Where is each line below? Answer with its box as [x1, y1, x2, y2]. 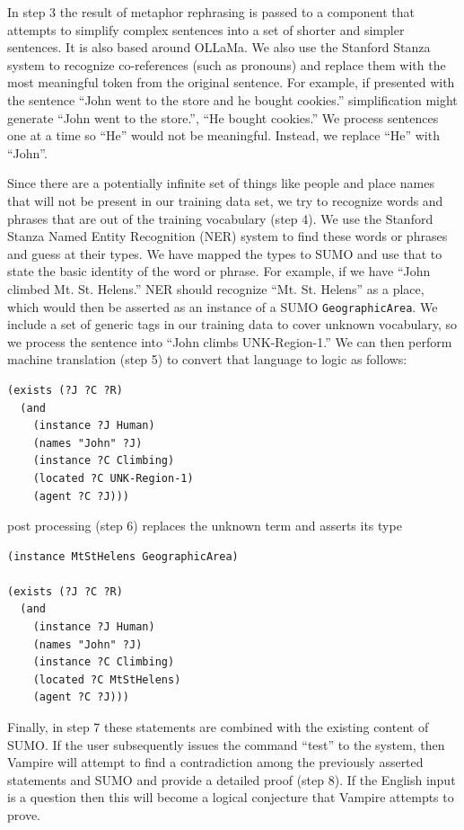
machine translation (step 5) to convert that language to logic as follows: [7, 350, 407, 369]
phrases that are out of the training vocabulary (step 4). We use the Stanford [7, 209, 433, 228]
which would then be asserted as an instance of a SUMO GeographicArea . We [7, 297, 438, 316]
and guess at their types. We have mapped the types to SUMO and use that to [7, 244, 442, 263]
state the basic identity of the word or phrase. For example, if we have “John [7, 262, 431, 281]
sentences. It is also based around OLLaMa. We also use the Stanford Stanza [7, 38, 431, 57]
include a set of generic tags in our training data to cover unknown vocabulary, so [7, 315, 457, 334]
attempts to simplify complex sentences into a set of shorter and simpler [7, 20, 405, 39]
